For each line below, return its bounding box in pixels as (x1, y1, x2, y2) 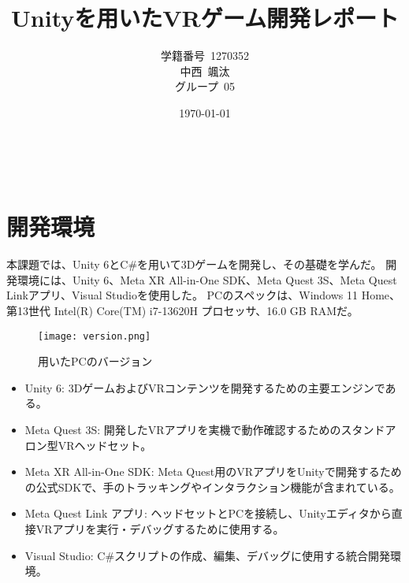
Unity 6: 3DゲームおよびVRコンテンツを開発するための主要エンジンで (24, 379, 385, 395)
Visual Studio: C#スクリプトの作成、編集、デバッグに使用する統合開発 (24, 547, 391, 563)
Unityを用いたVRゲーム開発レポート (11, 2, 399, 34)
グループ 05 (174, 78, 236, 95)
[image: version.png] (38, 330, 151, 342)
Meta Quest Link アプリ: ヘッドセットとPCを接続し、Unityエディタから (24, 505, 392, 522)
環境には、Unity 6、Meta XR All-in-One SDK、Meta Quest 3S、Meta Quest (17, 271, 397, 288)
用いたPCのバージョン (38, 353, 153, 369)
